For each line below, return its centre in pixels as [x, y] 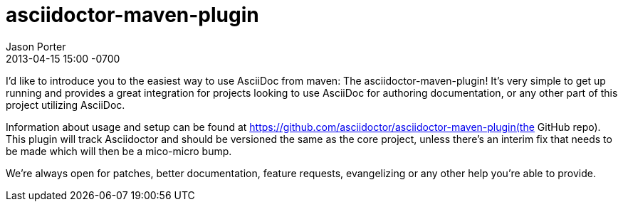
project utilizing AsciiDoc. [66, 105]
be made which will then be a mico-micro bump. [119, 151]
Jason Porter [36, 46]
